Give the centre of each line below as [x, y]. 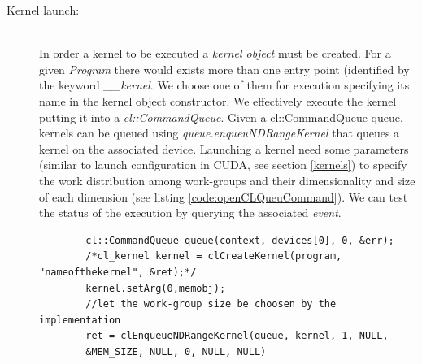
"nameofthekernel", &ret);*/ [118, 272]
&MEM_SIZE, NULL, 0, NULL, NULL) [176, 351]
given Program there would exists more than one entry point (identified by [224, 69]
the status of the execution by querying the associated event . [190, 212]
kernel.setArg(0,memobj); [156, 288]
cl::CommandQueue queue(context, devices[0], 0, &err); [240, 240]
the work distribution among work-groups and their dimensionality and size [227, 180]
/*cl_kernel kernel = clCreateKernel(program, [214, 256]
